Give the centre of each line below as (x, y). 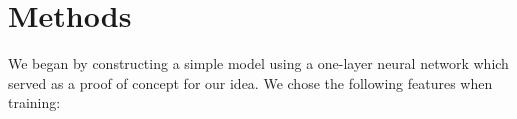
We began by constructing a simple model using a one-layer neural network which (258, 63)
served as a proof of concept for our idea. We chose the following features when (250, 82)
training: (34, 102)
